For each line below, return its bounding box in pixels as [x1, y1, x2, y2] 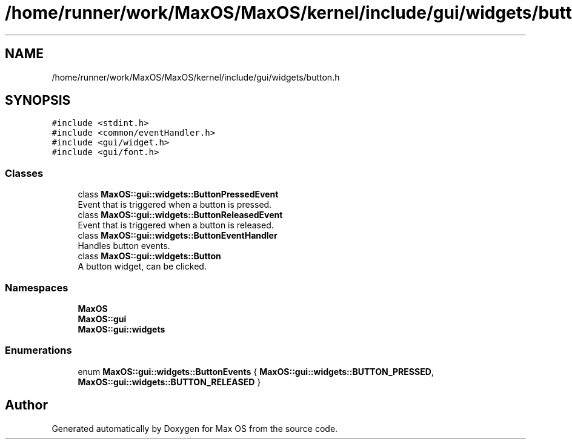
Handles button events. [78, 240, 170, 251]
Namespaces [5, 281, 68, 294]
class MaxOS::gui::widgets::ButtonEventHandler [78, 230, 278, 241]
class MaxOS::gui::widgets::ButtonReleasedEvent [78, 210, 283, 220]
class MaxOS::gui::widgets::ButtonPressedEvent [78, 189, 279, 200]
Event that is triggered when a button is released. [78, 220, 274, 231]
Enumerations [5, 344, 72, 357]
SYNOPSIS [5, 93, 71, 108]
